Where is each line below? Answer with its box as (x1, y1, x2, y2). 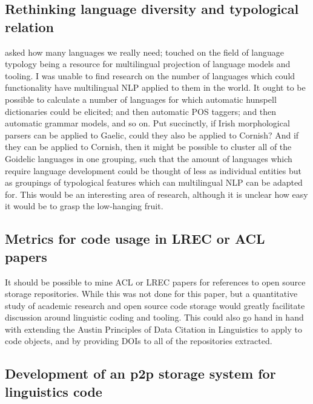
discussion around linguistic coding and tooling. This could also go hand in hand (5, 311, 304, 324)
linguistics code (5, 382, 102, 400)
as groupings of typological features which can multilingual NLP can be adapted (5, 176, 303, 189)
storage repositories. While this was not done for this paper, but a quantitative (5, 287, 298, 300)
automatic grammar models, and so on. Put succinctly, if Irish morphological (5, 117, 290, 129)
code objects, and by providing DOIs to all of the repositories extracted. (5, 334, 272, 347)
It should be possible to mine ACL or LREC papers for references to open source (5, 275, 306, 288)
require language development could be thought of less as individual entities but (5, 164, 302, 177)
